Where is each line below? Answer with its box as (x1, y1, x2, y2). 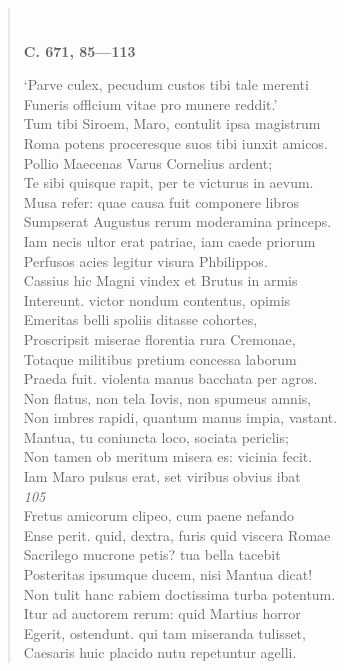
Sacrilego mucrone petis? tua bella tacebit (23, 544, 281, 565)
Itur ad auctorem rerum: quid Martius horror (23, 603, 301, 624)
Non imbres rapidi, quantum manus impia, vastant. (23, 407, 338, 428)
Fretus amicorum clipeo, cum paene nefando (23, 505, 295, 526)
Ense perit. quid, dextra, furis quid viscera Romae (23, 524, 331, 545)
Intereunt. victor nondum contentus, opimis (23, 289, 291, 310)
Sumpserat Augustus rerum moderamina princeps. (23, 211, 332, 232)
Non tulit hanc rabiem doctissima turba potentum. (23, 583, 336, 604)
